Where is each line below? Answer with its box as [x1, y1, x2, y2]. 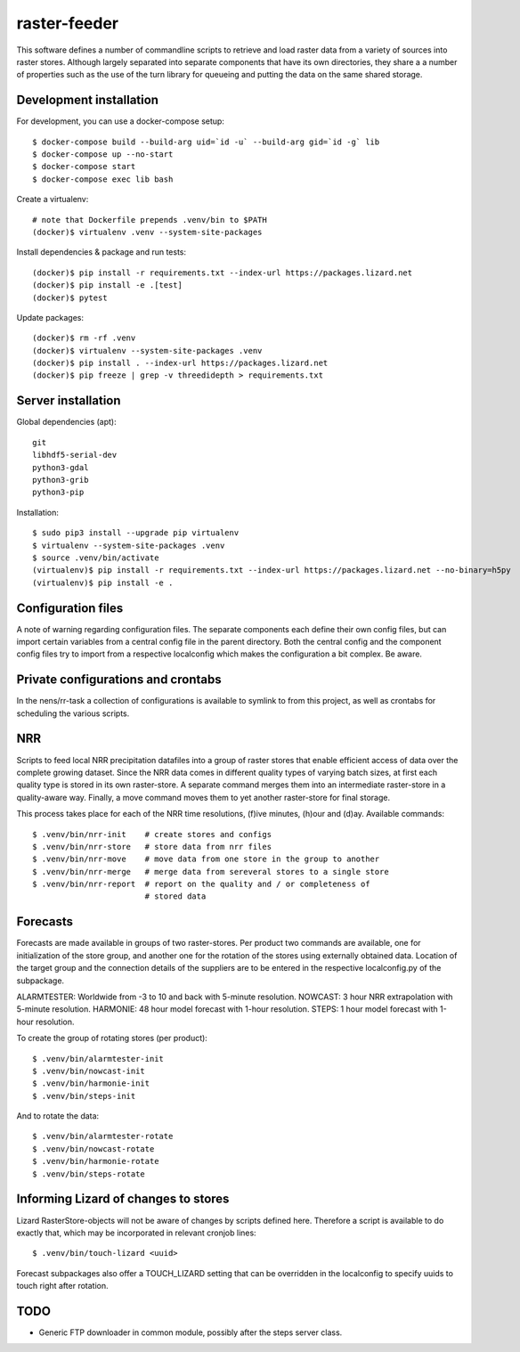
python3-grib [32, 475, 89, 485]
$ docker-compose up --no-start [32, 150, 174, 159]
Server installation [16, 393, 121, 409]
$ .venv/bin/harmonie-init [32, 1079, 150, 1088]
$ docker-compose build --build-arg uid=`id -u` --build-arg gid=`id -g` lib [32, 136, 380, 147]
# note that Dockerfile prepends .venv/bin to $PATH [32, 215, 267, 224]
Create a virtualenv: [16, 194, 89, 205]
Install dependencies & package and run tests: [16, 247, 187, 257]
